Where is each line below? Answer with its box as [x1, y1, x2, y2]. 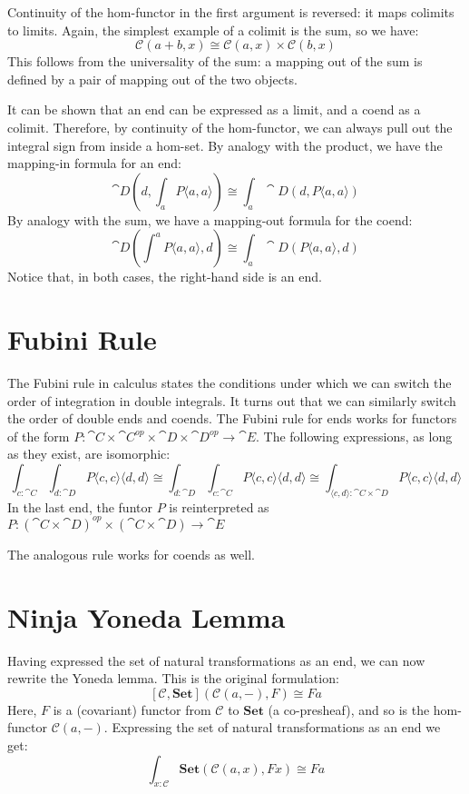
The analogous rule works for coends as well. [7, 544, 256, 563]
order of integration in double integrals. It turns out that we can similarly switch [7, 391, 456, 410]
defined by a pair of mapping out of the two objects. [7, 69, 298, 88]
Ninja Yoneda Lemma [7, 598, 286, 635]
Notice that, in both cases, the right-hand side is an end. [7, 267, 322, 286]
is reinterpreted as [169, 497, 269, 516]
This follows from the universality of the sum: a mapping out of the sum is [7, 52, 423, 71]
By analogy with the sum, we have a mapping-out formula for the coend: [7, 210, 413, 229]
